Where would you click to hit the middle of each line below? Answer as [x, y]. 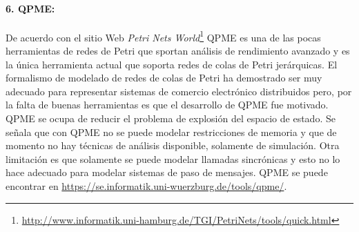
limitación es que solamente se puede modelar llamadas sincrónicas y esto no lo [173, 158]
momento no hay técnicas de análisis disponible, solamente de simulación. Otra [173, 145]
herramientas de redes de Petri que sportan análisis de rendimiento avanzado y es [178, 51]
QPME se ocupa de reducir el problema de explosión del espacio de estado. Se [171, 118]
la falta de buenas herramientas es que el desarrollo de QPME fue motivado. [167, 105]
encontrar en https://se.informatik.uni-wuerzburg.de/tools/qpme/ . [146, 185]
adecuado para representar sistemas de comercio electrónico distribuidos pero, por [179, 91]
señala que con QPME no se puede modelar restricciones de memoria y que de [171, 132]
